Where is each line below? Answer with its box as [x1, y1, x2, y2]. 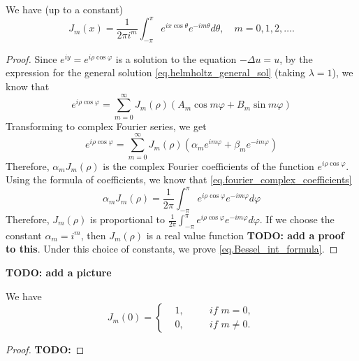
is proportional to [89, 212, 166, 226]
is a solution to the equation [115, 51, 237, 66]
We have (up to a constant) [6, 2, 124, 16]
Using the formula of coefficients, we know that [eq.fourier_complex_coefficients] [6, 172, 352, 187]
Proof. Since [6, 51, 57, 66]
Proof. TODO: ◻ [6, 342, 85, 357]
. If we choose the [259, 212, 335, 226]
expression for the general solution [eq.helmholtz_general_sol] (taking [6, 65, 306, 80]
